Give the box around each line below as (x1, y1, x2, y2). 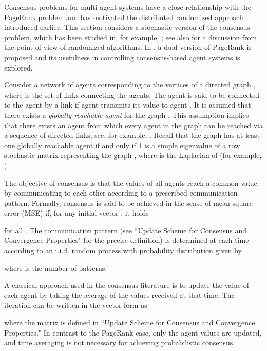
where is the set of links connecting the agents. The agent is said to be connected (4, 89, 260, 100)
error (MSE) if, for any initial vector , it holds (4, 207, 149, 218)
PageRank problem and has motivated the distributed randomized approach (4, 11, 243, 22)
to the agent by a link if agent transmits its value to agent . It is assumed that (4, 99, 251, 110)
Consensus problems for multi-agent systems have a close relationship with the (4, 2, 252, 12)
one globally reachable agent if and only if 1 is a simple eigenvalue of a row (4, 139, 240, 150)
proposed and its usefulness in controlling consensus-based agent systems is (4, 51, 240, 62)
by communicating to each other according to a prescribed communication (4, 187, 238, 198)
